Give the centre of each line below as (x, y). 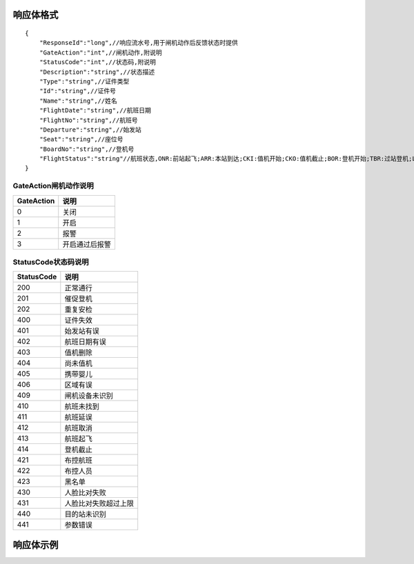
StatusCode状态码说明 (51, 262)
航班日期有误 (85, 342)
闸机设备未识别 (89, 396)
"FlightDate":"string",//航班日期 (95, 111)
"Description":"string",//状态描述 (97, 72)
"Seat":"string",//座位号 (81, 139)
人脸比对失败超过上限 (99, 503)
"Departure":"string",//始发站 (90, 130)
